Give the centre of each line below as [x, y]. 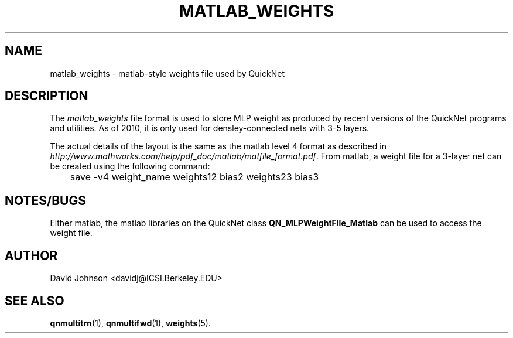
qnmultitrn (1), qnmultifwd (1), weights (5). [130, 323]
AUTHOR [31, 255]
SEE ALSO [35, 301]
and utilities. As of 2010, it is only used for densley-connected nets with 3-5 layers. [210, 128]
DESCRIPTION [47, 96]
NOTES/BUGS [45, 200]
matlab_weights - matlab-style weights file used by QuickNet [167, 73]
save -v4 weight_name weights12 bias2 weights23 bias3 [194, 177]
